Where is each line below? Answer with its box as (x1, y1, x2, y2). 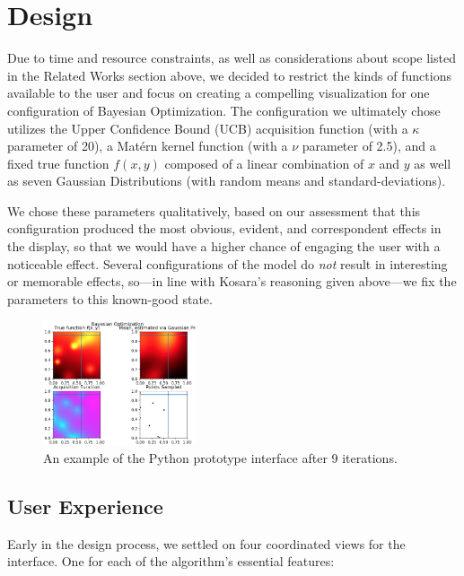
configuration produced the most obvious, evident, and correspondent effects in (7, 219, 442, 238)
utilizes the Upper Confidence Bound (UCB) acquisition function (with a (7, 118, 408, 137)
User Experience (7, 492, 163, 519)
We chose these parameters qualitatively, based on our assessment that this (7, 201, 421, 220)
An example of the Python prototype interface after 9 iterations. (43, 448, 398, 467)
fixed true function (7, 153, 109, 172)
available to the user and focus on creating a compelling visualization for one (7, 83, 430, 102)
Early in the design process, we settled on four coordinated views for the (7, 534, 406, 553)
